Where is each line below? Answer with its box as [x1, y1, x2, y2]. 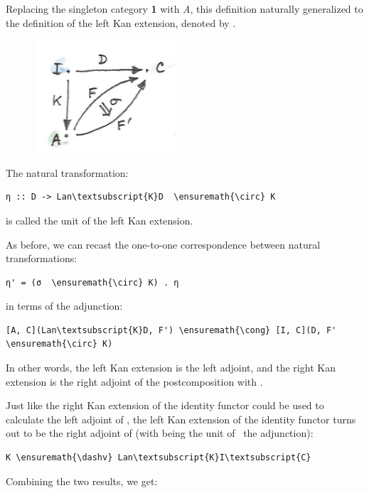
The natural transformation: [6, 165, 129, 180]
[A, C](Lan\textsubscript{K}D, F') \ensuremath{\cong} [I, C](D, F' [6, 325, 337, 335]
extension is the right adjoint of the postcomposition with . [6, 374, 263, 389]
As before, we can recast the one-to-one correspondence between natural [6, 237, 321, 251]
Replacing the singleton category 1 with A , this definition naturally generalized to [6, 1, 363, 16]
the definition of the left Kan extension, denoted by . [6, 15, 236, 30]
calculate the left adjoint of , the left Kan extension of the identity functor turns [6, 411, 356, 426]
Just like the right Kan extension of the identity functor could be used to [6, 398, 324, 413]
